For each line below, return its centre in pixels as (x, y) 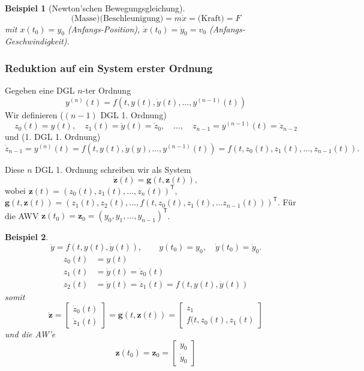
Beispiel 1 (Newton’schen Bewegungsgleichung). (95, 8)
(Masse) (85, 18)
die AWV (22, 215)
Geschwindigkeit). (37, 41)
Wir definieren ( (34, 114)
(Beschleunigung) (132, 18)
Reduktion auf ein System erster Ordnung (109, 68)
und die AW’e (30, 334)
